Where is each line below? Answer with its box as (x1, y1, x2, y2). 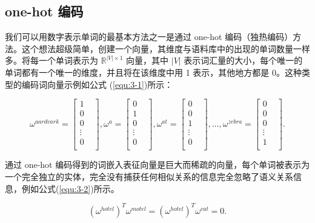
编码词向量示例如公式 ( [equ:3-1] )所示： (21, 78, 173, 90)
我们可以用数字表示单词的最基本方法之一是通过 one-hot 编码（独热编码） (5, 30, 293, 43)
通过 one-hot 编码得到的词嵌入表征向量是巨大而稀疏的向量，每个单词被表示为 (5, 158, 310, 171)
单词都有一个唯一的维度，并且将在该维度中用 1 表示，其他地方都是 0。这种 (5, 65, 302, 78)
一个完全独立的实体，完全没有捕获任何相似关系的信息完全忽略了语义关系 (5, 170, 293, 182)
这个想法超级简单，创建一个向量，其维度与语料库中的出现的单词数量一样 (21, 42, 310, 55)
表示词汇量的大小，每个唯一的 (184, 54, 303, 67)
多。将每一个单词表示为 (5, 54, 98, 67)
